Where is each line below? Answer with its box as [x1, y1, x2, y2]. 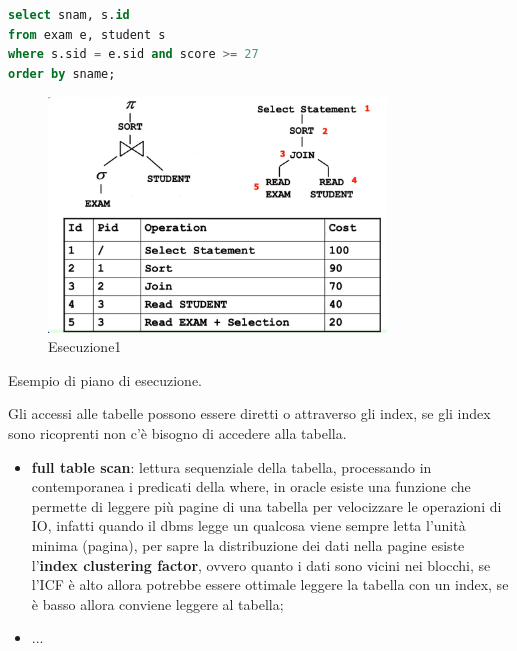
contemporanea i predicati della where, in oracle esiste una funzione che [31, 476, 471, 497]
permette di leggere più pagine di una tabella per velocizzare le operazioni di [31, 495, 502, 516]
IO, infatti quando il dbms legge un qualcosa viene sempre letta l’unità [31, 515, 466, 536]
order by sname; [8, 66, 116, 81]
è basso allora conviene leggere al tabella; [31, 593, 284, 614]
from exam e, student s [8, 27, 166, 42]
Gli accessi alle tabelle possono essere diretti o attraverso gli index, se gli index [8, 403, 491, 424]
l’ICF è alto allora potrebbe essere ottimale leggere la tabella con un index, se [31, 574, 509, 595]
